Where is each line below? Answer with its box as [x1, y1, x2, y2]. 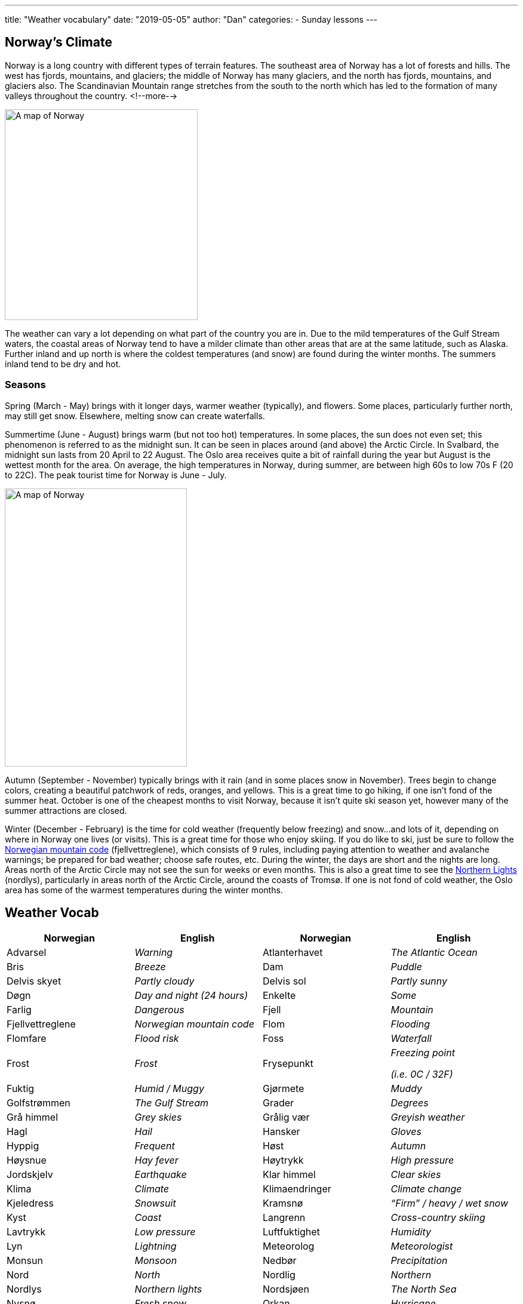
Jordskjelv [7, 1168, 53, 1181]
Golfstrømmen [7, 1097, 70, 1109]
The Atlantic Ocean [390, 946, 478, 959]
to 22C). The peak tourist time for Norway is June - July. [5, 469, 227, 480]
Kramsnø [263, 1197, 303, 1210]
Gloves [390, 1125, 422, 1138]
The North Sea [390, 1283, 457, 1296]
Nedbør [263, 1254, 297, 1267]
